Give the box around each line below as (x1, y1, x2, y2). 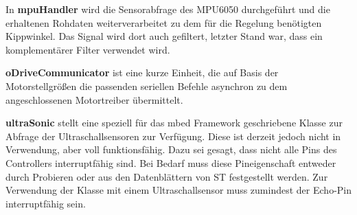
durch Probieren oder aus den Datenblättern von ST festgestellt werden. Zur (5, 169, 328, 183)
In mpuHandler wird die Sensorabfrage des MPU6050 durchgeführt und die (5, 2, 330, 16)
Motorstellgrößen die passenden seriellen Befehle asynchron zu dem (5, 78, 288, 93)
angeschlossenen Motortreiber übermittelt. (5, 92, 183, 106)
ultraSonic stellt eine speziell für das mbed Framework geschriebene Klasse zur (5, 115, 343, 130)
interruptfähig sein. (5, 196, 86, 210)
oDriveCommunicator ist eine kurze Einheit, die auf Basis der (5, 65, 279, 80)
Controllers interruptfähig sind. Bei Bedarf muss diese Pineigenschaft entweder (5, 155, 336, 170)
